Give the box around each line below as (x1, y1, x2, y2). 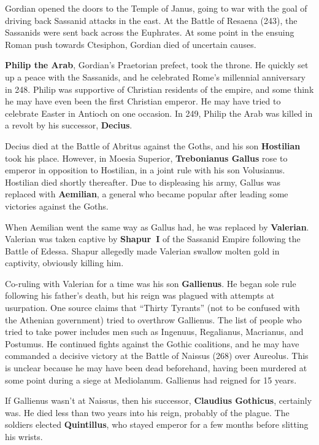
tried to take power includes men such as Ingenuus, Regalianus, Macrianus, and (5, 325, 304, 338)
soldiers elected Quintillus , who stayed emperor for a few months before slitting (5, 418, 309, 431)
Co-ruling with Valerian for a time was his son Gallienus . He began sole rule (5, 277, 296, 289)
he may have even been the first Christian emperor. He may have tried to (5, 95, 281, 108)
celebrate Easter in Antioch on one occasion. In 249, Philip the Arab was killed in (5, 106, 313, 119)
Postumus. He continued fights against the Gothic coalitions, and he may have (5, 337, 299, 350)
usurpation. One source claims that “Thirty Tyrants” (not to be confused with (5, 301, 300, 314)
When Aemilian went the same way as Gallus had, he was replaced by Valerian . (5, 220, 309, 233)
